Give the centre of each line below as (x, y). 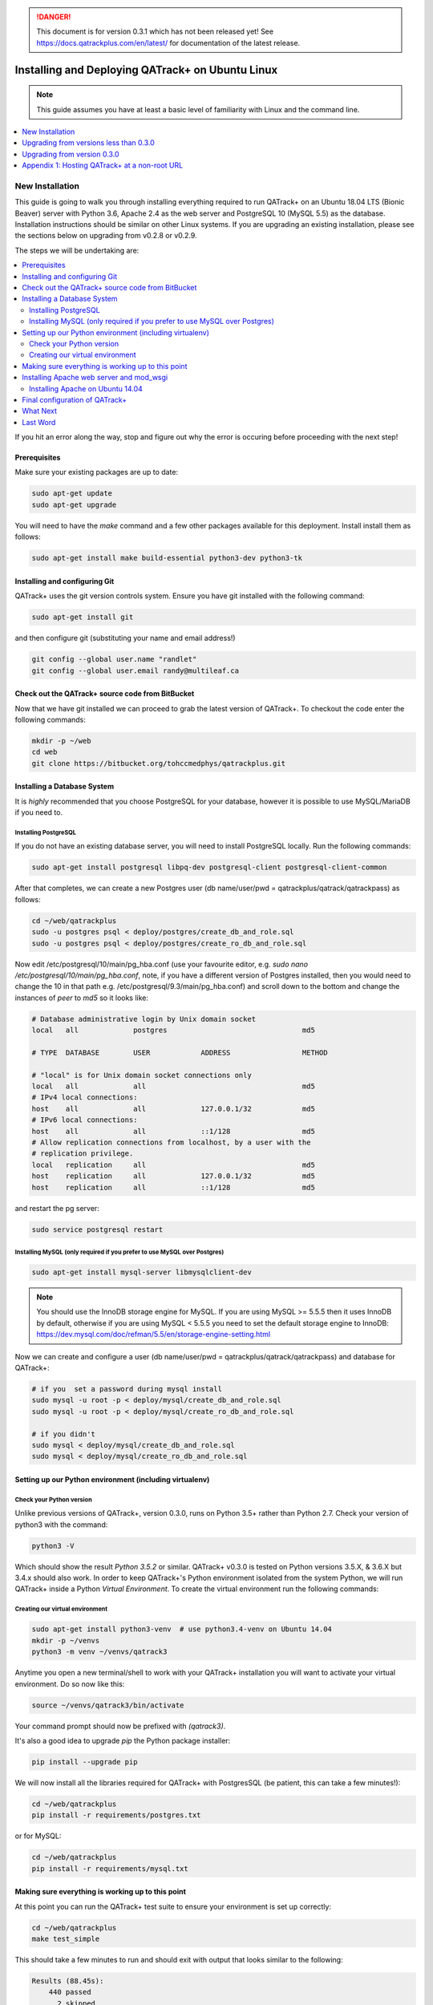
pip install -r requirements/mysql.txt (110, 1868)
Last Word (39, 422)
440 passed (70, 1992)
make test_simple (66, 1939)
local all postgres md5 (174, 1030)
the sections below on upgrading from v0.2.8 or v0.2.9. (106, 236)
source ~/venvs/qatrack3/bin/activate (108, 1705)
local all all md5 (174, 1086)
